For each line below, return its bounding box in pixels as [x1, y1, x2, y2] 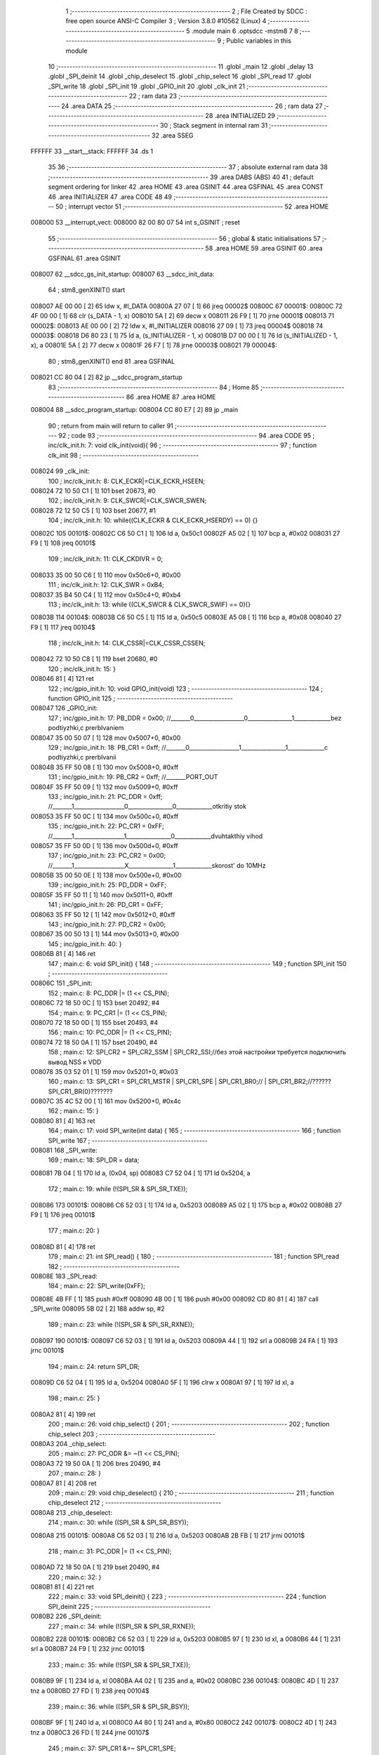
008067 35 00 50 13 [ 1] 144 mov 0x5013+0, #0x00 [30, 930, 179, 939]
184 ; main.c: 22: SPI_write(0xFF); [48, 1282, 145, 1290]
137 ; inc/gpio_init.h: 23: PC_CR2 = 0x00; [48, 852, 166, 860]
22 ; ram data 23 [128, 92, 177, 100]
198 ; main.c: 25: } [48, 1394, 100, 1403]
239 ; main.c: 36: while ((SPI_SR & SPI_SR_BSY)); [48, 1702, 189, 1711]
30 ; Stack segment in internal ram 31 [160, 121, 268, 130]
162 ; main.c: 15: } [48, 1106, 99, 1115]
